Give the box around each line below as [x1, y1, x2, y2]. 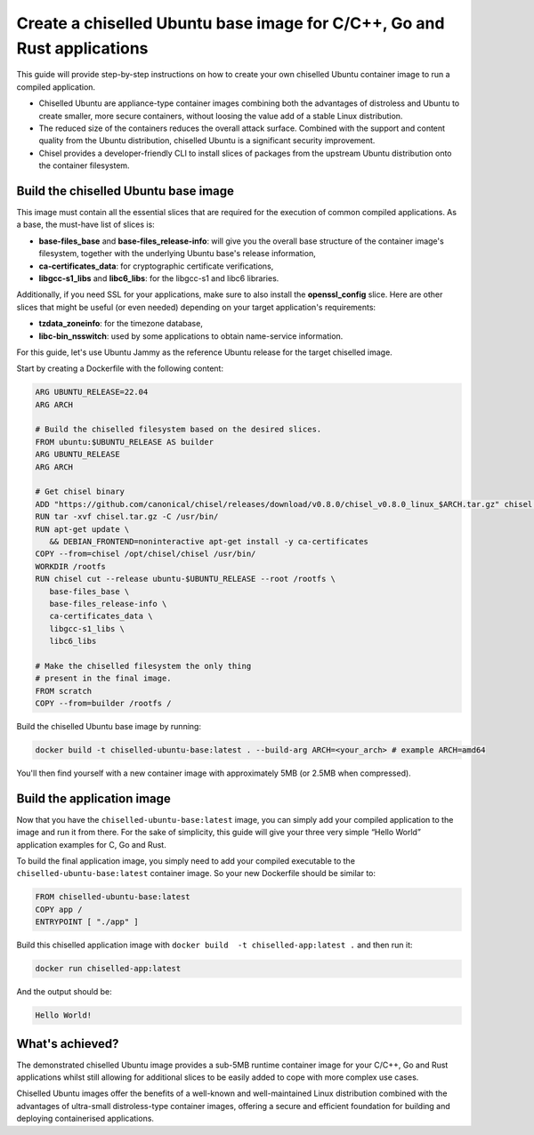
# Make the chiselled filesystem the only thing [35, 661, 252, 671]
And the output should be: [16, 986, 113, 997]
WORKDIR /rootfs [35, 561, 107, 571]
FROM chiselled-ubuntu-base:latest [35, 892, 190, 902]
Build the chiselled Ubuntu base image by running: [16, 721, 202, 732]
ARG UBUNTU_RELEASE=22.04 [35, 387, 149, 398]
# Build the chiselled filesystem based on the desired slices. [35, 424, 322, 435]
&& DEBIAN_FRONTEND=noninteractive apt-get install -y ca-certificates [49, 536, 369, 546]
